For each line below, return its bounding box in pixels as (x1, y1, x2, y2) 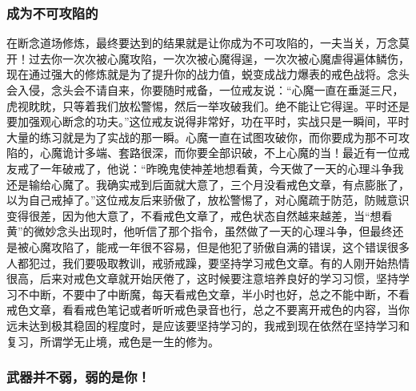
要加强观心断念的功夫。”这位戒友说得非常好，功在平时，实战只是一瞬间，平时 (6, 113, 410, 130)
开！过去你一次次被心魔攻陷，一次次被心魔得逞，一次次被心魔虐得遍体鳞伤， (6, 50, 410, 67)
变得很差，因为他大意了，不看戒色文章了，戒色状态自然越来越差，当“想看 (6, 207, 393, 224)
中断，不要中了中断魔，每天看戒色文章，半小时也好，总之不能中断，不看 (28, 285, 410, 302)
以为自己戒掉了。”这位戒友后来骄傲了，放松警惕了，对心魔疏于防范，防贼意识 (6, 191, 410, 208)
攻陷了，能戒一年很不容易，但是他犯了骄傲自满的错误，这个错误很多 (50, 238, 410, 255)
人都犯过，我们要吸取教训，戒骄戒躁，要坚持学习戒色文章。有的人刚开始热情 (6, 254, 410, 271)
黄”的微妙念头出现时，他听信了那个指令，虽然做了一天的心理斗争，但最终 (6, 223, 393, 240)
